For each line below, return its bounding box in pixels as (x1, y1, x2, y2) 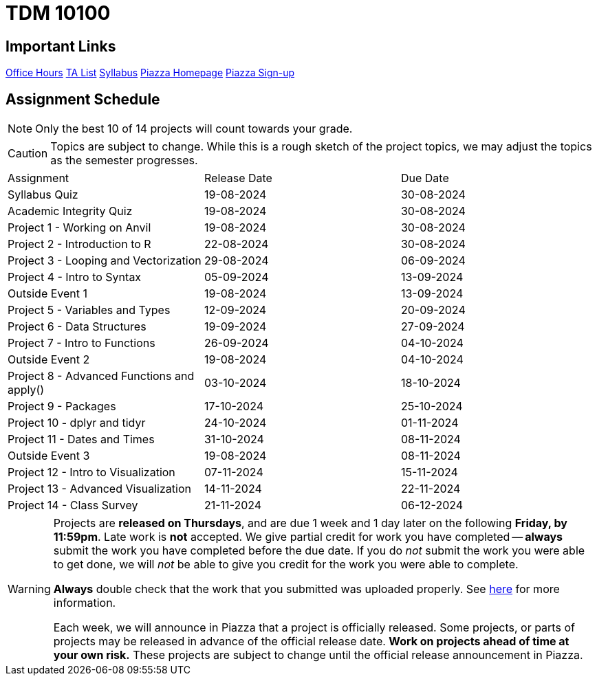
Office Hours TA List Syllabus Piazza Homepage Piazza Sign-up (6, 67, 295, 79)
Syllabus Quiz (8, 188, 78, 202)
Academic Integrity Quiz (8, 204, 133, 219)
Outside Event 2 (8, 353, 90, 367)
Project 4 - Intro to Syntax (8, 270, 142, 284)
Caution (8, 146, 48, 161)
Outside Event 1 (8, 287, 88, 301)
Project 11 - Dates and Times (8, 432, 155, 447)
